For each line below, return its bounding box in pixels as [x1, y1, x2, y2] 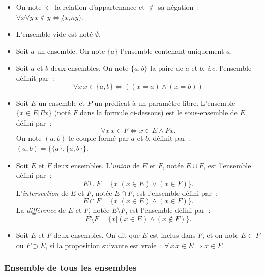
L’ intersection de [16, 187, 69, 198]
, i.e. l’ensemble [202, 63, 252, 73]
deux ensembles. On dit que [53, 229, 140, 240]
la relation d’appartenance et [55, 2, 145, 12]
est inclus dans [150, 229, 196, 240]
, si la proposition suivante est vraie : [45, 239, 162, 250]
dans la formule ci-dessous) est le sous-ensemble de [80, 107, 238, 118]
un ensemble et [38, 97, 85, 108]
